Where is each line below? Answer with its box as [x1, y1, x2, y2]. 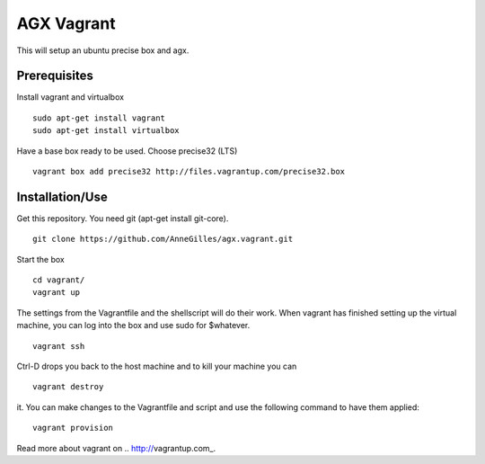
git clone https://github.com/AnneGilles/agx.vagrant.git [32, 234, 294, 245]
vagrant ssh [32, 341, 85, 351]
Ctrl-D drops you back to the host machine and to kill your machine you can [16, 361, 297, 372]
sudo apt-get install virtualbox [32, 126, 180, 136]
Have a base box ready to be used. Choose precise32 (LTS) [16, 145, 238, 156]
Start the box [16, 254, 65, 264]
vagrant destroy [32, 382, 104, 392]
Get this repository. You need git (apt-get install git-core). [16, 212, 229, 224]
